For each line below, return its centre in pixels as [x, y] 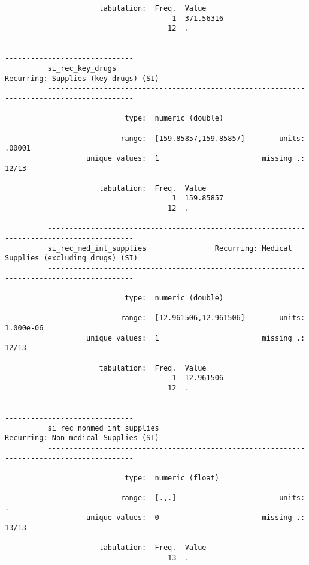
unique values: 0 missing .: [196, 518]
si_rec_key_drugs [82, 68]
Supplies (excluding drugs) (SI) [71, 258]
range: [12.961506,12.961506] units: [213, 318]
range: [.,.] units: [213, 498]
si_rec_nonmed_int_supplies [103, 428]
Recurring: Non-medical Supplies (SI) [82, 438]
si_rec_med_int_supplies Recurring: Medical [170, 248]
